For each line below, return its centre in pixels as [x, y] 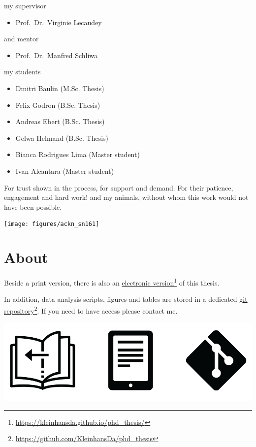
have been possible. [33, 207]
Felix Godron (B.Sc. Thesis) [58, 105]
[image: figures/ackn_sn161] [52, 224]
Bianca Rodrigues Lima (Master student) [78, 154]
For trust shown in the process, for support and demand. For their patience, [119, 187]
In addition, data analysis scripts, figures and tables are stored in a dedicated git [126, 299]
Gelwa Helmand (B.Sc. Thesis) [62, 138]
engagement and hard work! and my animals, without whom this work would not [126, 197]
